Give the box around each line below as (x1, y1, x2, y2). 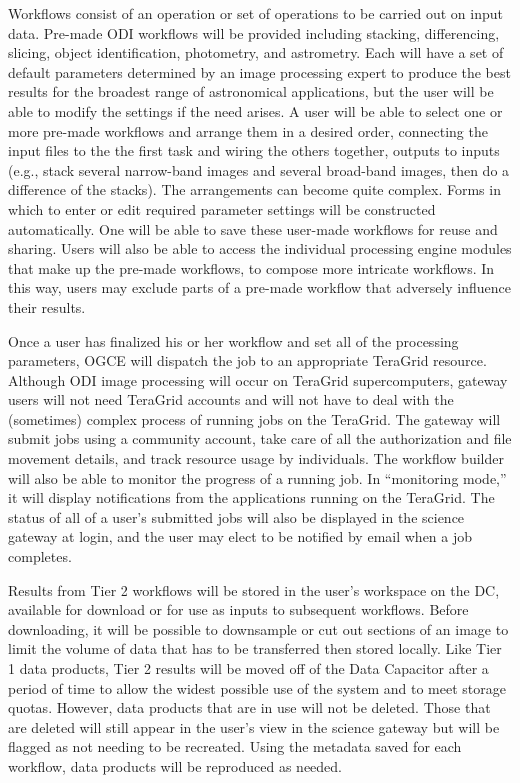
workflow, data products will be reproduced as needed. (8, 755, 342, 776)
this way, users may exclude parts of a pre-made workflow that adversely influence (8, 277, 511, 298)
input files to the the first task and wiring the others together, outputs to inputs (8, 140, 500, 161)
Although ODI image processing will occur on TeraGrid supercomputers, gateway (8, 369, 508, 390)
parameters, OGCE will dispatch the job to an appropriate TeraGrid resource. (8, 350, 487, 371)
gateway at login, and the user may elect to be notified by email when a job (8, 526, 473, 547)
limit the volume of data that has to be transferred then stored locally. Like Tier (8, 638, 502, 659)
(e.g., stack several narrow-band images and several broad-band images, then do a (8, 159, 510, 180)
